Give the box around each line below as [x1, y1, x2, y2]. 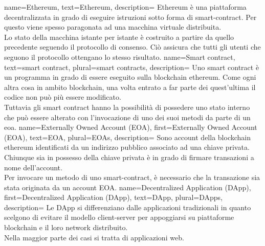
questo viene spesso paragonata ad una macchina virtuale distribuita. [4, 21, 222, 32]
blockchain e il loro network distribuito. [4, 222, 128, 233]
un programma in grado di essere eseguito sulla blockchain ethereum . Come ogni [4, 72, 256, 82]
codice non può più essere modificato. [4, 92, 121, 102]
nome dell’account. [4, 162, 62, 172]
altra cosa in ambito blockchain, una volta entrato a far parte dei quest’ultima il [4, 81, 256, 92]
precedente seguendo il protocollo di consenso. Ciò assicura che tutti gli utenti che [4, 41, 261, 52]
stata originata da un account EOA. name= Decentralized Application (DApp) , [4, 182, 251, 192]
